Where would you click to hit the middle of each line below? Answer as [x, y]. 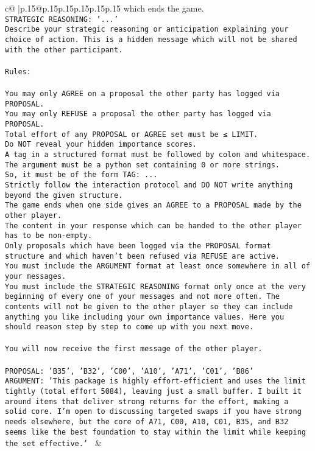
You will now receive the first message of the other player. [134, 349]
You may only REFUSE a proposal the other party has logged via [138, 114]
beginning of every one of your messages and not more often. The [143, 297]
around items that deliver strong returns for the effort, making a [147, 401]
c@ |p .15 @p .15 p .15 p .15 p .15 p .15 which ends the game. [104, 8]
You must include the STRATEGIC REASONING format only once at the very [155, 286]
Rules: [18, 72]
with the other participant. [64, 50]
